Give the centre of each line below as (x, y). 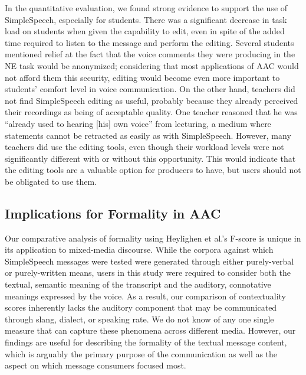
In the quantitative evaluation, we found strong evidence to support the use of (146, 8)
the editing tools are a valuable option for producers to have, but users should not (153, 170)
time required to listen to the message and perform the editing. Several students (149, 42)
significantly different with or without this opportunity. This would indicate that (150, 158)
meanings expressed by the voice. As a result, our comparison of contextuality (145, 296)
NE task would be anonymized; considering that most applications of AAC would (152, 65)
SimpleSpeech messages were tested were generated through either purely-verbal (149, 261)
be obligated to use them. (51, 181)
